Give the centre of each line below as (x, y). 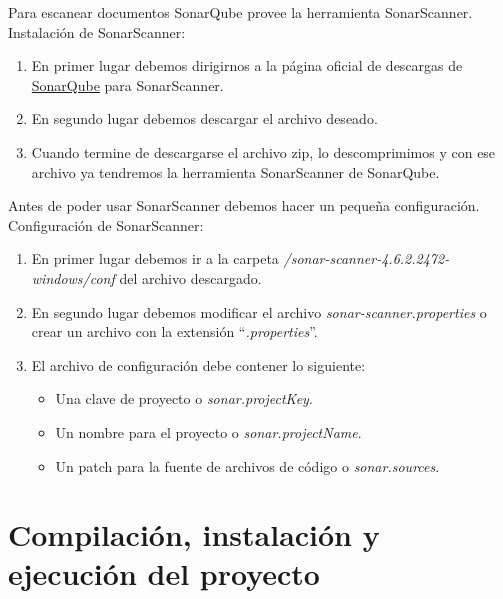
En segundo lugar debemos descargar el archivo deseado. (204, 118)
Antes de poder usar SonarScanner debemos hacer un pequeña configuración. (244, 205)
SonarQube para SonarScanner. (127, 84)
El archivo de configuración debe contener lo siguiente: (198, 364)
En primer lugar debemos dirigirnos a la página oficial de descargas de (247, 65)
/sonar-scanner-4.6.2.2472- (366, 258)
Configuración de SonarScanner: (106, 224)
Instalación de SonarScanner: (97, 31)
